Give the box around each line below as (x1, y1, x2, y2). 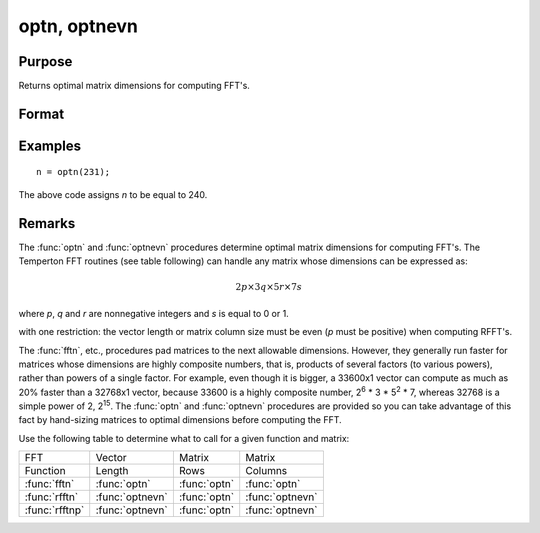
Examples (18, 137, 82, 154)
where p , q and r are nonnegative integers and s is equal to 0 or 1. (18, 307, 289, 319)
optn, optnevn (18, 15, 139, 37)
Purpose (18, 53, 73, 70)
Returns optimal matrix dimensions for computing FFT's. (18, 80, 250, 92)
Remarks (18, 215, 76, 232)
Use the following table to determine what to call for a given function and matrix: (18, 432, 350, 444)
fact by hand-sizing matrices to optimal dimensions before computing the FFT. (18, 414, 342, 426)
